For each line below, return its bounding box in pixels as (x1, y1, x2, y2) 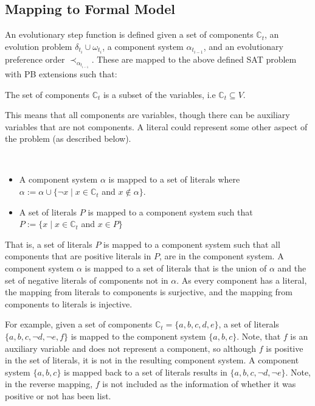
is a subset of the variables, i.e (103, 88, 216, 100)
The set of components (5, 88, 89, 100)
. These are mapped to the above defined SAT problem (91, 52, 297, 65)
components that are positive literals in (5, 250, 151, 262)
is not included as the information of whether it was (102, 377, 296, 390)
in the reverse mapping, (5, 377, 93, 390)
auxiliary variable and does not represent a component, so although (5, 341, 257, 354)
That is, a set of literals (5, 237, 92, 250)
